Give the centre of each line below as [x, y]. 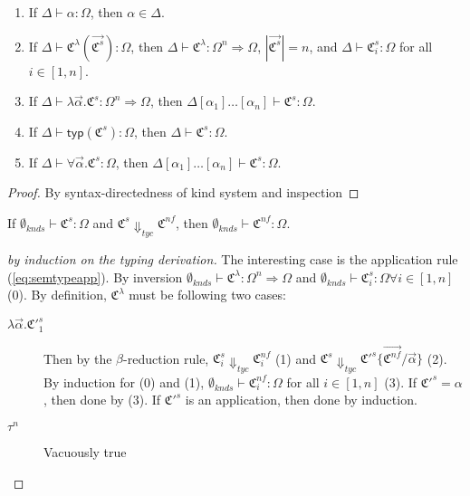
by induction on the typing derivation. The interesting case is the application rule [233, 259]
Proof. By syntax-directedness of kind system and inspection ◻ [183, 192]
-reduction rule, [166, 358]
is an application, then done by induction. [301, 400]
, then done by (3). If [102, 400]
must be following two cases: [207, 295]
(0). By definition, [57, 295]
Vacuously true [85, 452]
